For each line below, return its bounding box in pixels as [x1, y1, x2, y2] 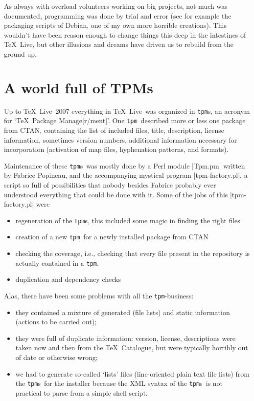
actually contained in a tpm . [15, 257, 99, 268]
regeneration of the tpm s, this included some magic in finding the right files [15, 215, 240, 225]
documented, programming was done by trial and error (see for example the [4, 10, 231, 21]
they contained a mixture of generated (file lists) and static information [15, 307, 230, 317]
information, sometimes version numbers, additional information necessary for [4, 134, 237, 145]
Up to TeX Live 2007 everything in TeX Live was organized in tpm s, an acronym [4, 106, 250, 116]
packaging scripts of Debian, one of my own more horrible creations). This [4, 20, 227, 30]
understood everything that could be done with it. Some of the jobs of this [4, 189, 228, 199]
